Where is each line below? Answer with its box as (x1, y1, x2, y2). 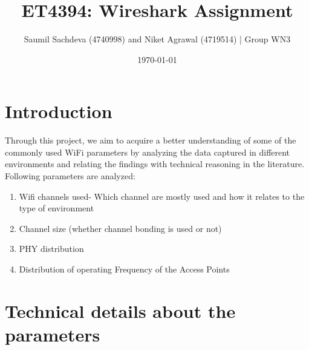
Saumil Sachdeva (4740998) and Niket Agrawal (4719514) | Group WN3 (24, 33, 291, 45)
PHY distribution (19, 242, 84, 255)
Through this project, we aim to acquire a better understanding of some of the (5, 134, 296, 147)
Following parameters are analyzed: (5, 170, 135, 182)
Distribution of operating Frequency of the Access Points (19, 263, 230, 275)
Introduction (5, 99, 112, 124)
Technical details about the (5, 298, 236, 323)
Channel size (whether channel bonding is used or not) (19, 222, 222, 234)
